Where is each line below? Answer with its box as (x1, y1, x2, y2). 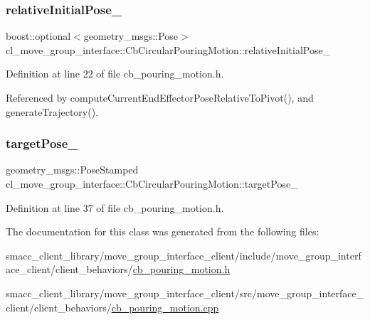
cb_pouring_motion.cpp (111, 299, 219, 314)
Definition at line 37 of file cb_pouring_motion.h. (6, 200, 224, 215)
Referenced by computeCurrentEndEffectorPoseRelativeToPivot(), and (6, 90, 314, 105)
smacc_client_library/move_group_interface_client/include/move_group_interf (6, 247, 361, 262)
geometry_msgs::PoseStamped (6, 162, 139, 177)
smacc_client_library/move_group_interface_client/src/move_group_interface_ (6, 285, 364, 300)
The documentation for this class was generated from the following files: (6, 224, 319, 239)
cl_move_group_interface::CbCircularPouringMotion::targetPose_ (6, 176, 298, 191)
